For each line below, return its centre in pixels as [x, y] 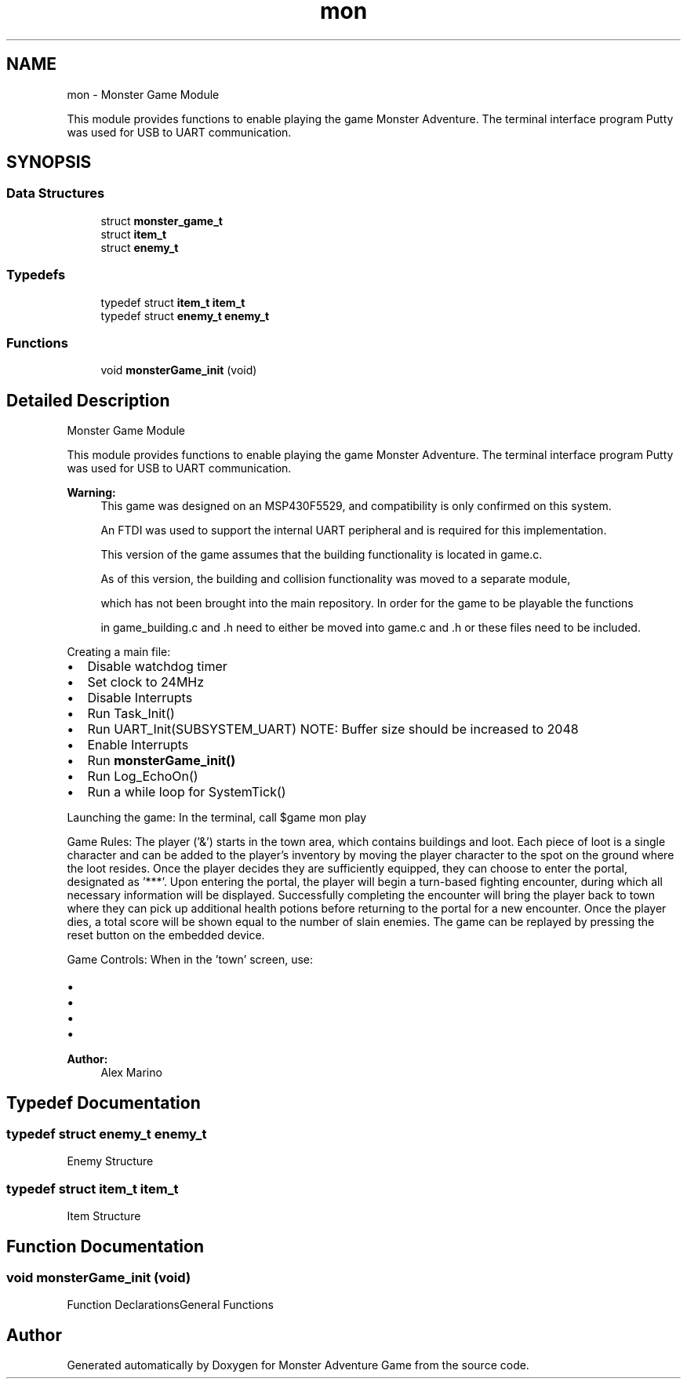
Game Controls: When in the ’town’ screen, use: [190, 960]
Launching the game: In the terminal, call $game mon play [217, 818]
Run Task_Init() [131, 714]
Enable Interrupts [138, 745]
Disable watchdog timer [157, 667]
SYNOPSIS [49, 162]
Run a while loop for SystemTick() [187, 792]
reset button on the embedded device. [166, 935]
